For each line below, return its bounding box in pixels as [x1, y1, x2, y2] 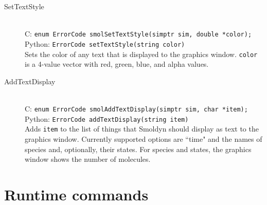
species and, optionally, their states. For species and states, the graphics [25, 143, 252, 154]
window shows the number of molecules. [25, 154, 151, 164]
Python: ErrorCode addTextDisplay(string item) [25, 113, 189, 124]
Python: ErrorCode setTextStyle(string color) [25, 38, 185, 49]
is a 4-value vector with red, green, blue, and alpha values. [25, 59, 209, 69]
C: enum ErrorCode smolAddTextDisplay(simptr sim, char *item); [25, 103, 248, 114]
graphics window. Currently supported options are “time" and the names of [25, 133, 262, 144]
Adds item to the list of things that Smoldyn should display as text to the [25, 123, 259, 134]
